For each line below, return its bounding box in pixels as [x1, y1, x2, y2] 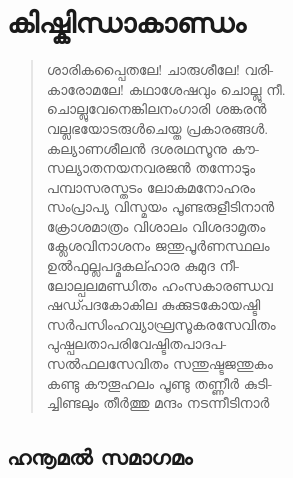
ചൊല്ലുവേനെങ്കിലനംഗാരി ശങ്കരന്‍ [46, 98, 267, 119]
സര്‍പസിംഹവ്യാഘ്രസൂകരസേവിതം [46, 313, 276, 334]
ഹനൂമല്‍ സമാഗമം [7, 441, 193, 472]
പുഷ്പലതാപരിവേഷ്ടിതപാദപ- [46, 333, 227, 354]
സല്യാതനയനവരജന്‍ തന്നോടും [46, 157, 256, 178]
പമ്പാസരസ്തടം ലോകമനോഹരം [46, 176, 256, 197]
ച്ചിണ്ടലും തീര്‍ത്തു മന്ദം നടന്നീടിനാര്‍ [46, 392, 270, 413]
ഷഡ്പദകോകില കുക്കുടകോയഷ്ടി [46, 294, 261, 315]
